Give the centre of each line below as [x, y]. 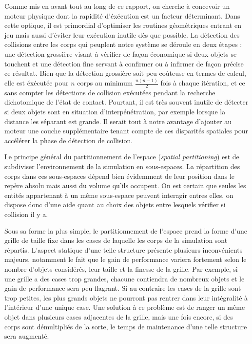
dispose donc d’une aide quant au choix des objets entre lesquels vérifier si [115, 204]
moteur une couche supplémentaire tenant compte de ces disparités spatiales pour [126, 131]
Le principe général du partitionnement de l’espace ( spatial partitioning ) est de [122, 157]
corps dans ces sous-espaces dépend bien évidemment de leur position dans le [120, 176]
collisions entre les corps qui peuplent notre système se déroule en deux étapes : [123, 44]
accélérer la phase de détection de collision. [69, 140]
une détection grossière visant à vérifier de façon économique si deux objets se [121, 54]
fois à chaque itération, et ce [203, 83]
